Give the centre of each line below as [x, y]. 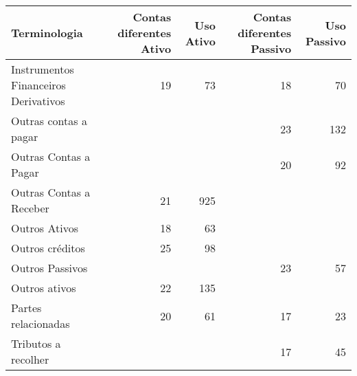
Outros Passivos [49, 268]
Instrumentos [43, 69]
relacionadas [41, 323]
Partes [26, 308]
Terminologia [47, 33]
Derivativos [38, 101]
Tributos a [36, 343]
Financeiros [38, 85]
